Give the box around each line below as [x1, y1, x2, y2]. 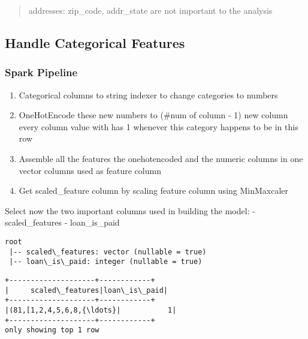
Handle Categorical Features [5, 33, 185, 52]
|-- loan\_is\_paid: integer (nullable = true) [9, 257, 203, 266]
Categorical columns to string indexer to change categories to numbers [19, 88, 278, 101]
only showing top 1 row [5, 326, 99, 335]
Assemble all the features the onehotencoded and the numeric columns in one [19, 152, 303, 164]
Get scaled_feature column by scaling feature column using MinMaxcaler [19, 184, 289, 197]
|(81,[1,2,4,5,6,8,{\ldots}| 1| [5, 305, 177, 314]
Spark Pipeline [5, 65, 78, 80]
